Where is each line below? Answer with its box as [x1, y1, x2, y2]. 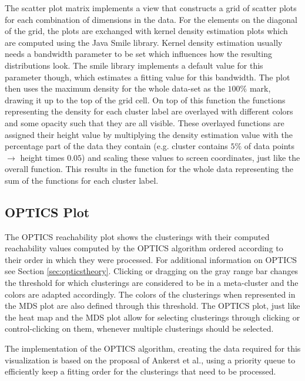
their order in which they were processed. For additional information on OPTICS [5, 253, 297, 265]
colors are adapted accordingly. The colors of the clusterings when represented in [5, 288, 296, 300]
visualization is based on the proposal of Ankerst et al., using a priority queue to [5, 353, 296, 366]
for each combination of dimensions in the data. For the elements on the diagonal [5, 13, 297, 25]
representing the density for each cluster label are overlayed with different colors [5, 105, 293, 117]
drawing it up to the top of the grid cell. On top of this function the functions [5, 93, 286, 106]
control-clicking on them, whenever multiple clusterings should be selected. [5, 322, 274, 335]
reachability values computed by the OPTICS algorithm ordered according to [5, 242, 283, 254]
